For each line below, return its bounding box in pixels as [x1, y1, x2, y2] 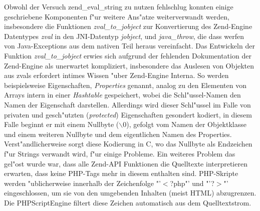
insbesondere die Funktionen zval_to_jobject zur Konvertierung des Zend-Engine [4, 21, 252, 31]
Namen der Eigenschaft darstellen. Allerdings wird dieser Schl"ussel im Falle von [4, 99, 251, 109]
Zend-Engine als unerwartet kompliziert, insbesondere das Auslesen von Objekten [4, 60, 254, 70]
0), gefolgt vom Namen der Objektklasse [123, 119, 246, 129]
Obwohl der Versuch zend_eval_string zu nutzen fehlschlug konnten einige [4, 1, 233, 11]
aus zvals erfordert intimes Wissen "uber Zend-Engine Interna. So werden [4, 70, 229, 80]
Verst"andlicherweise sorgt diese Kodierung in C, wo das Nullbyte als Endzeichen [4, 138, 252, 149]
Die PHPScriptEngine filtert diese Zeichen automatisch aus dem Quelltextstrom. [4, 197, 251, 207]
